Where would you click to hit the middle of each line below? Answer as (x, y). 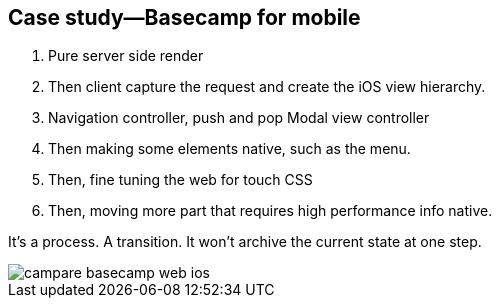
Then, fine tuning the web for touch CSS (180, 180)
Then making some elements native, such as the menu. (229, 149)
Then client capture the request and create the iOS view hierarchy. (267, 87)
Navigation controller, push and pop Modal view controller (239, 118)
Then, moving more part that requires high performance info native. (270, 211)
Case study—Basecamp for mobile (184, 17)
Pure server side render (126, 56)
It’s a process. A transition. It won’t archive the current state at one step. (245, 242)
